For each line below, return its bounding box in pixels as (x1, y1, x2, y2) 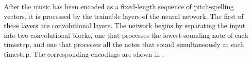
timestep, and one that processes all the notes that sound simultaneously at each (4, 39, 244, 49)
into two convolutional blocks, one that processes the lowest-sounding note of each (4, 30, 248, 40)
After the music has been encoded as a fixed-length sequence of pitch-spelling (4, 1, 234, 11)
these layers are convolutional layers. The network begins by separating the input (4, 20, 246, 31)
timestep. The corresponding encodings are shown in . (4, 48, 164, 59)
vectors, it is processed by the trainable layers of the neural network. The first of (4, 11, 244, 21)
